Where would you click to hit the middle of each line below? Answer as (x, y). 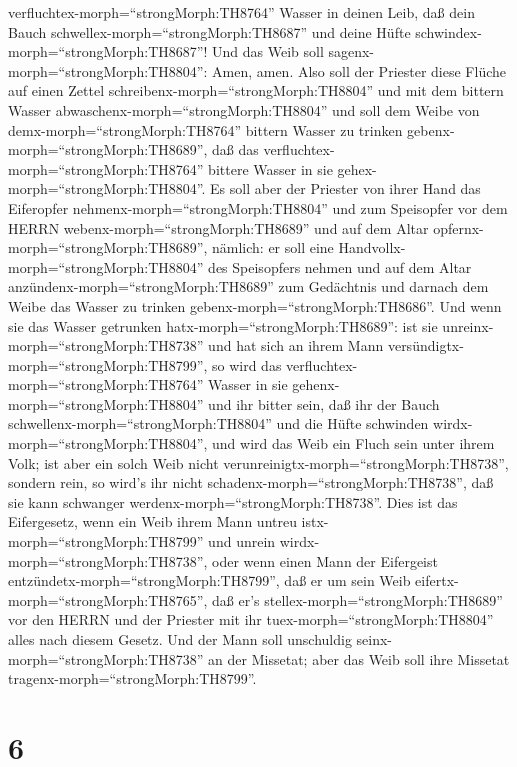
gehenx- (316, 384)
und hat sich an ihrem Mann (296, 345)
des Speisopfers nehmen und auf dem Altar (340, 266)
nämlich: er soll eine (273, 247)
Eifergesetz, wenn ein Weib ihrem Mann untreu (152, 521)
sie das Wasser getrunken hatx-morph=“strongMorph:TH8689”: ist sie (223, 325)
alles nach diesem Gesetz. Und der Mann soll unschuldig (180, 639)
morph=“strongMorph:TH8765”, (108, 599)
